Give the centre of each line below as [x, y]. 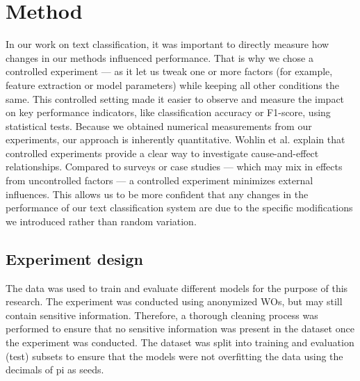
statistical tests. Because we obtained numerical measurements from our [159, 125]
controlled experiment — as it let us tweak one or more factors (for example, [169, 71]
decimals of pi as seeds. [55, 370]
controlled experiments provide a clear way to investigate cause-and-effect [162, 153]
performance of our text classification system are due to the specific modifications [179, 208]
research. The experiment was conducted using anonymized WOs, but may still [174, 301]
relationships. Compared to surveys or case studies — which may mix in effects [174, 167]
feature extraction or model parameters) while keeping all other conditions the [172, 84]
